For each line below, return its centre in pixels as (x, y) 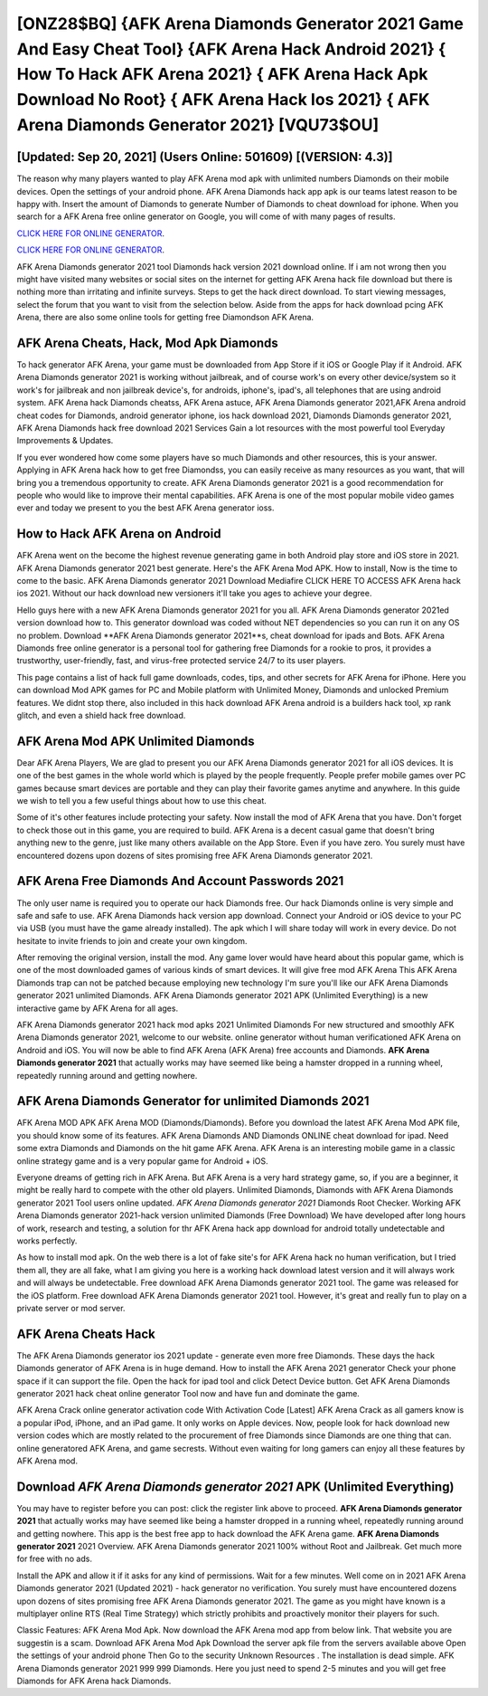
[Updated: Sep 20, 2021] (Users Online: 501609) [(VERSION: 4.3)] (205, 157)
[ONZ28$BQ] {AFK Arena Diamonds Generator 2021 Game (240, 24)
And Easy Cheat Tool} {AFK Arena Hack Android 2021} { (231, 49)
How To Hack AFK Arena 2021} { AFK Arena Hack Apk (222, 75)
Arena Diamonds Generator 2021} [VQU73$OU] (198, 124)
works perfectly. (47, 1241)
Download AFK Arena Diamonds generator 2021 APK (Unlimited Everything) (235, 1486)
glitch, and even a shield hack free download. (101, 715)
